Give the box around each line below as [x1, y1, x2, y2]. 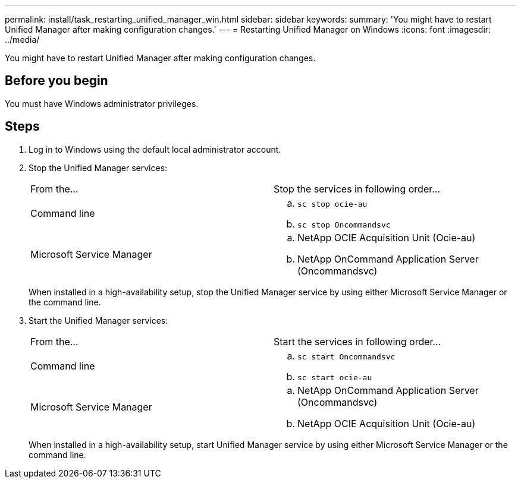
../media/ [5, 34, 40, 45]
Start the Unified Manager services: [29, 315, 168, 326]
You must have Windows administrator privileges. [5, 98, 199, 109]
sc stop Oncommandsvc [297, 220, 391, 229]
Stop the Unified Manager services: [29, 162, 168, 173]
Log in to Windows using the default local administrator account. [29, 144, 281, 154]
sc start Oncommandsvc [297, 352, 396, 361]
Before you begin [5, 73, 108, 89]
